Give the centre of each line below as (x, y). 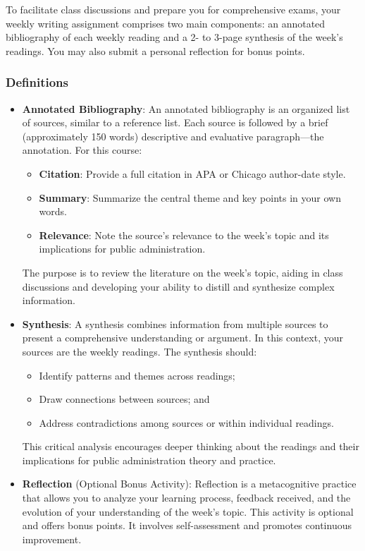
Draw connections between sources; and (124, 399)
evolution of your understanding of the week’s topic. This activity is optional (188, 511)
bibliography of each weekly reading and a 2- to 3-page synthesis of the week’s (174, 37)
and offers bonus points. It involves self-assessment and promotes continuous (187, 525)
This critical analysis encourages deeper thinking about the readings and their (191, 446)
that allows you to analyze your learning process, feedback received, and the (186, 498)
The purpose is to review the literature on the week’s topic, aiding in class (182, 272)
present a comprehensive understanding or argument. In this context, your (182, 338)
